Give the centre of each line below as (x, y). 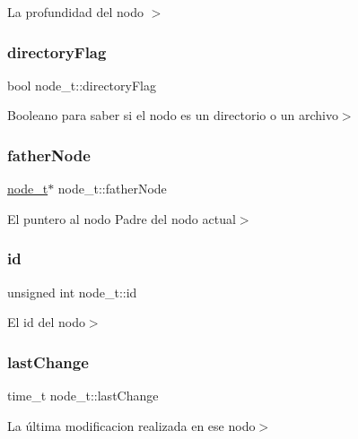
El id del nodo (46, 322)
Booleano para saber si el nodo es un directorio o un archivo (173, 115)
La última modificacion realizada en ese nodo (131, 425)
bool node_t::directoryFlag (82, 85)
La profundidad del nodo (75, 12)
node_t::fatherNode (112, 189)
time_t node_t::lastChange (83, 396)
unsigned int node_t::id (72, 292)
